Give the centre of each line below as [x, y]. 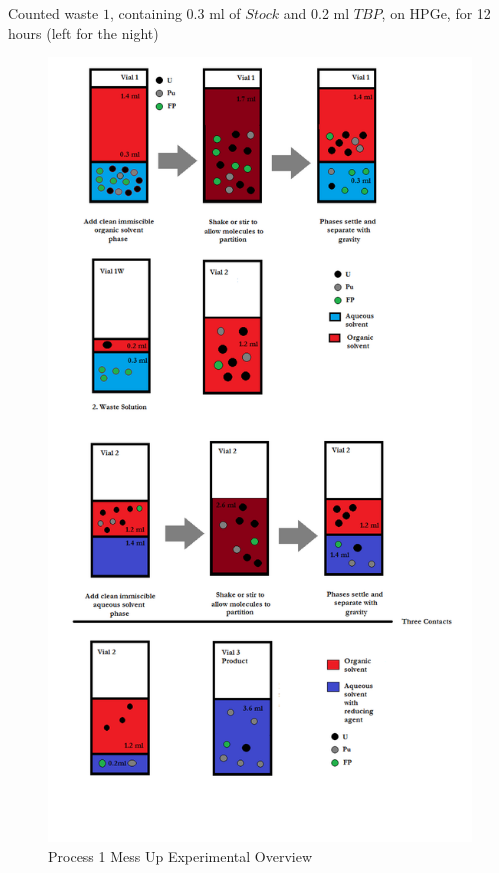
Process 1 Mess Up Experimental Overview [180, 855]
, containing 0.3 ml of [175, 13]
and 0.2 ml [316, 13]
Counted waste [53, 13]
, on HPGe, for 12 [436, 13]
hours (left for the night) [83, 32]
